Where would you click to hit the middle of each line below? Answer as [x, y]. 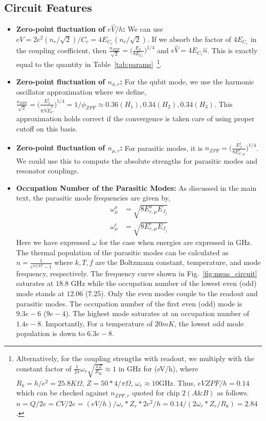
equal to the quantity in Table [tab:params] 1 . [89, 63]
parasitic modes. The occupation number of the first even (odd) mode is [129, 303]
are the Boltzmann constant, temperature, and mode [178, 262]
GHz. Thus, [177, 382]
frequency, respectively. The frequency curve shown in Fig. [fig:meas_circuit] [137, 273]
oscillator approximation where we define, [81, 92]
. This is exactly [232, 50]
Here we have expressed [53, 242]
